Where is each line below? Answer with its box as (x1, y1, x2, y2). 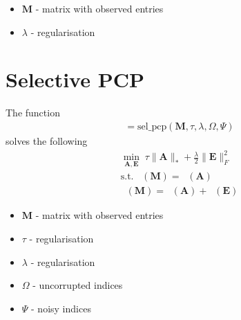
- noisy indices (31, 301, 91, 315)
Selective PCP (6, 65, 144, 94)
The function (6, 105, 60, 120)
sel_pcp (137, 121, 167, 132)
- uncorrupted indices (32, 278, 123, 292)
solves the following (6, 133, 88, 148)
